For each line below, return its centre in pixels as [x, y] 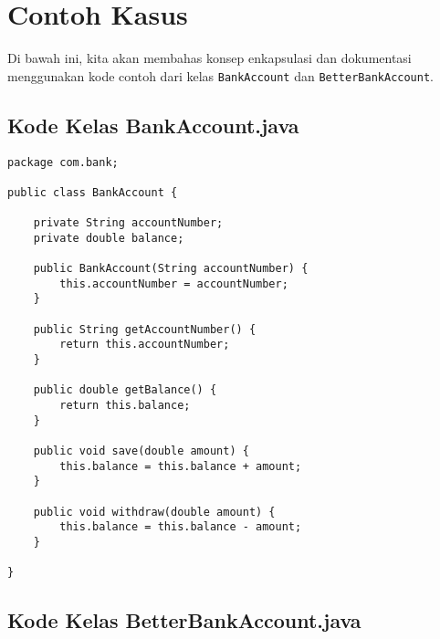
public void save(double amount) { [141, 451]
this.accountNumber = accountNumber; [174, 283]
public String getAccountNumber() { [145, 329]
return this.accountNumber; [145, 345]
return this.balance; [125, 406]
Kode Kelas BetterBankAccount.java [184, 620]
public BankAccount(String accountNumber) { [171, 269]
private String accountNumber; [128, 223]
